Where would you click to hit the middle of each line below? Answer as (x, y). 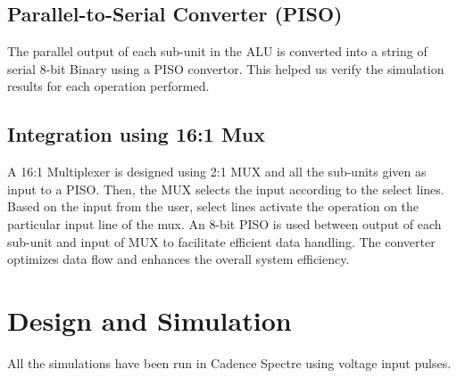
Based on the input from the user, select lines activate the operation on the (213, 206)
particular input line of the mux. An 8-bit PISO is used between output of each (224, 223)
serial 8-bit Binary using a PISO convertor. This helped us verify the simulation (226, 68)
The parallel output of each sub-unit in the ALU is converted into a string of (217, 51)
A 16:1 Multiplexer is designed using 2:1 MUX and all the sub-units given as (217, 172)
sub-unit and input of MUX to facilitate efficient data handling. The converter (221, 241)
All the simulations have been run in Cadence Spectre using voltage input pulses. (229, 362)
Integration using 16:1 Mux (137, 134)
